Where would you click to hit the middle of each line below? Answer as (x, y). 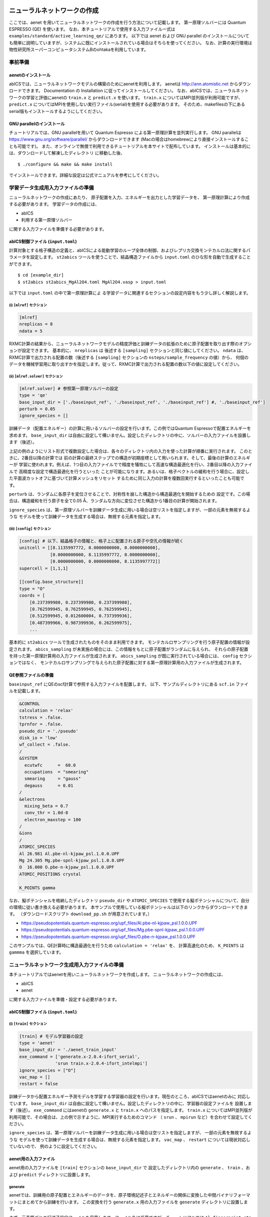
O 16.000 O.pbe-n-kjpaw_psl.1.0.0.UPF (67, 867)
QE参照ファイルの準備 (31, 675)
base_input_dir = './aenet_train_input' (68, 1050)
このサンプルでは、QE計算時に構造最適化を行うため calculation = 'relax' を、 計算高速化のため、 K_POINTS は (126, 945)
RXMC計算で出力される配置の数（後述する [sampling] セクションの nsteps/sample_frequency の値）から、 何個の (129, 357)
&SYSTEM (28, 758)
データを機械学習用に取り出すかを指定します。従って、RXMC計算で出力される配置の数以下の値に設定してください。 (126, 364)
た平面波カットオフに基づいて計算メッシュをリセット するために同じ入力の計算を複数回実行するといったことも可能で (127, 478)
